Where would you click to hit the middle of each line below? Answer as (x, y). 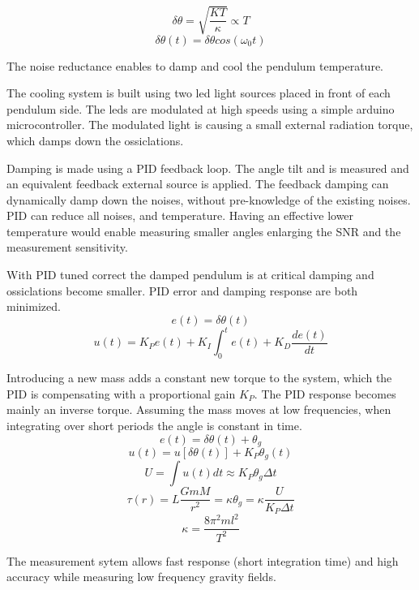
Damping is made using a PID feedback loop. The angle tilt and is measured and (208, 168)
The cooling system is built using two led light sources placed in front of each (199, 93)
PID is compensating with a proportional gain (121, 393)
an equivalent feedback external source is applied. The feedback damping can (198, 184)
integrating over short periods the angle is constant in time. (154, 425)
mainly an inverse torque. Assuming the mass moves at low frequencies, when (199, 409)
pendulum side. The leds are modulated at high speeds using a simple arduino (201, 108)
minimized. (34, 306)
